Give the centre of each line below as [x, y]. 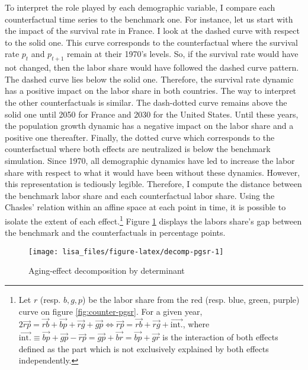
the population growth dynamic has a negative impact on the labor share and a [149, 126]
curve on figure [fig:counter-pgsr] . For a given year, [110, 311]
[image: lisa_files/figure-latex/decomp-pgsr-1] [126, 252]
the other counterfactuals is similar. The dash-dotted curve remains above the [146, 102]
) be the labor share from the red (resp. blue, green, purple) [191, 299]
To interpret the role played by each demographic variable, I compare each [140, 7]
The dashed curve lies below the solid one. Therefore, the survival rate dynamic [149, 79]
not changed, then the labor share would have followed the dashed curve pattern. [152, 67]
